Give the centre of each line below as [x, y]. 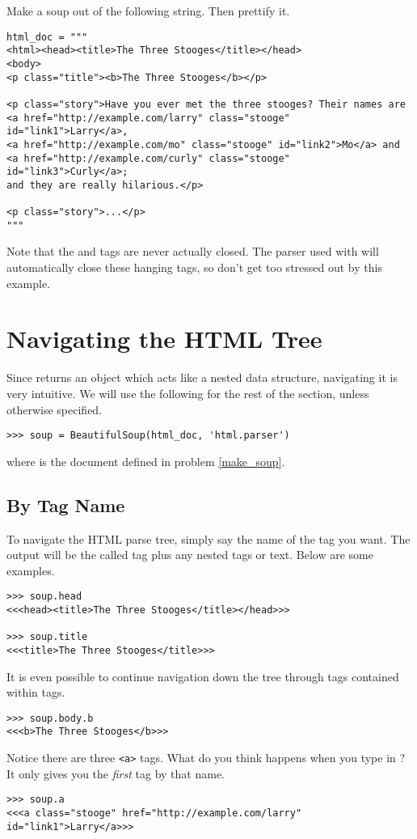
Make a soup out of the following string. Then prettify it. [148, 11]
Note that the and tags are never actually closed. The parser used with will [193, 251]
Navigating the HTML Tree [164, 339]
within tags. [36, 692]
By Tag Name [66, 504]
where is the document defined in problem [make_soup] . [146, 461]
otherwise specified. [55, 409]
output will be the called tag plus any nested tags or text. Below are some [190, 555]
